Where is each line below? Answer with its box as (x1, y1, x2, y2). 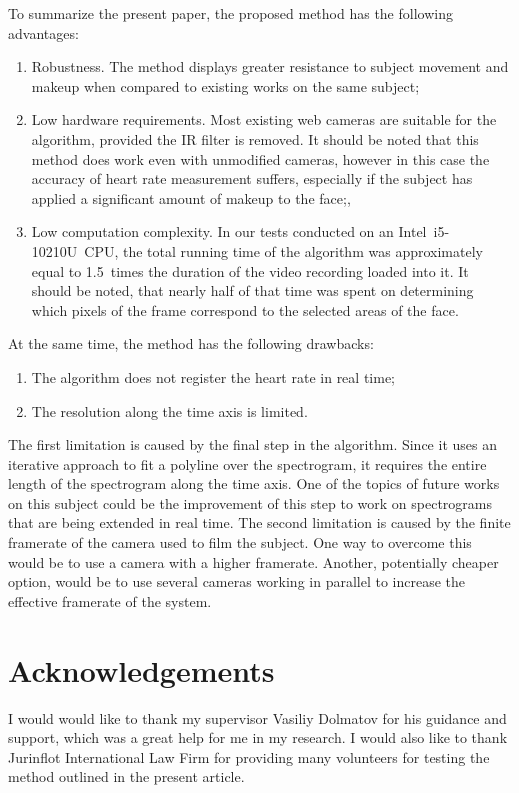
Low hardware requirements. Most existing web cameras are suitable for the (31, 109, 497, 130)
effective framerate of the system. (8, 590, 212, 611)
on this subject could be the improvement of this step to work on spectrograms (8, 492, 492, 513)
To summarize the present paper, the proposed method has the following (8, 3, 453, 23)
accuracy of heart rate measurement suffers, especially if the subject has (31, 168, 473, 189)
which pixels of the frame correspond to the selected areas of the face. (31, 299, 459, 320)
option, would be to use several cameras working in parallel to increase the (8, 571, 466, 592)
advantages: (8, 22, 79, 43)
